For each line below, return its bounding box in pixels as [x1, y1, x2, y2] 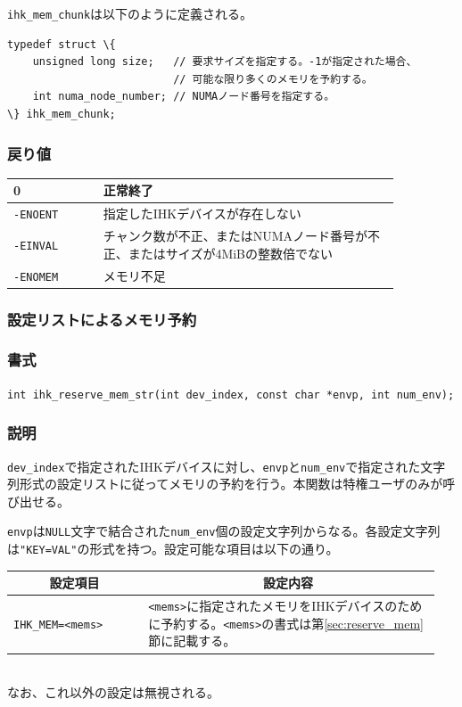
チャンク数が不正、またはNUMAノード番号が [103, 226, 367, 245]
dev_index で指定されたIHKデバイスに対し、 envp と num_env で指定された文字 [7, 456, 446, 475]
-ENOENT [13, 209, 59, 222]
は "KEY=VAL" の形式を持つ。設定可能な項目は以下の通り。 [7, 539, 339, 558]
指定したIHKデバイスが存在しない [103, 204, 301, 223]
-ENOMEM [13, 270, 59, 284]
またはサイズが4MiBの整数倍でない [128, 243, 334, 262]
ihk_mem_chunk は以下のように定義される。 [7, 4, 253, 22]
